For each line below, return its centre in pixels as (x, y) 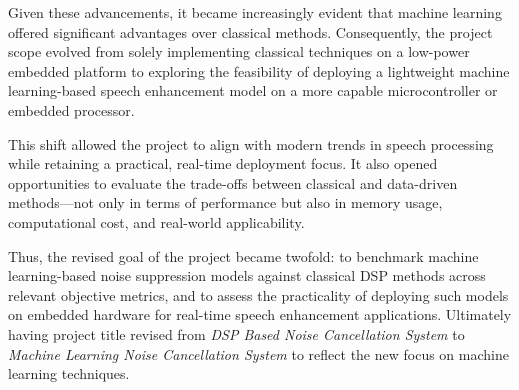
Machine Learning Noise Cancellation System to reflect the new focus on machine (258, 353)
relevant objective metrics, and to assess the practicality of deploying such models (258, 294)
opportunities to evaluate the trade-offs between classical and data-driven (233, 182)
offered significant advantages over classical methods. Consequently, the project (250, 31)
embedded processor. (71, 109)
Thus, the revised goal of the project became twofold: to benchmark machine (243, 255)
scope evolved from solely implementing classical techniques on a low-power (239, 51)
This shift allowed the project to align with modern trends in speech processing (251, 143)
